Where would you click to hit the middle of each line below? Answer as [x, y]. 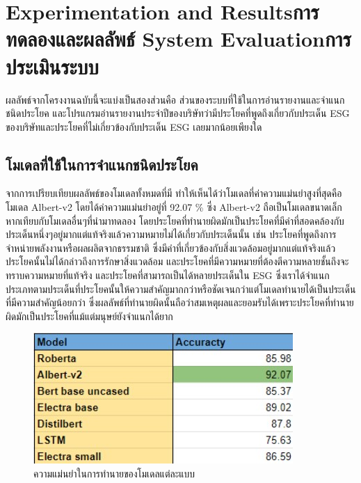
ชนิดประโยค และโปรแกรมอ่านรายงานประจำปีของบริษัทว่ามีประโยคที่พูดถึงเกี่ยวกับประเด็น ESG [178, 113]
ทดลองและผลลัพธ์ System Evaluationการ [178, 39]
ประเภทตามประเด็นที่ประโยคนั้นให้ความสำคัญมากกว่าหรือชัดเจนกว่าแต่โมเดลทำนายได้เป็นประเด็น [181, 288]
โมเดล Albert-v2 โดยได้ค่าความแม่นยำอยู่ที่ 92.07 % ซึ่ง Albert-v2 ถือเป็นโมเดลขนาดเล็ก [174, 207]
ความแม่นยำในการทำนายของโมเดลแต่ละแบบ [114, 474]
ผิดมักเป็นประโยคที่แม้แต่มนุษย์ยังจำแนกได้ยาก [89, 316]
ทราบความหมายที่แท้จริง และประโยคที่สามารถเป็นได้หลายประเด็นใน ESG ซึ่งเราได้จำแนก [168, 275]
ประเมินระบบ [52, 66]
